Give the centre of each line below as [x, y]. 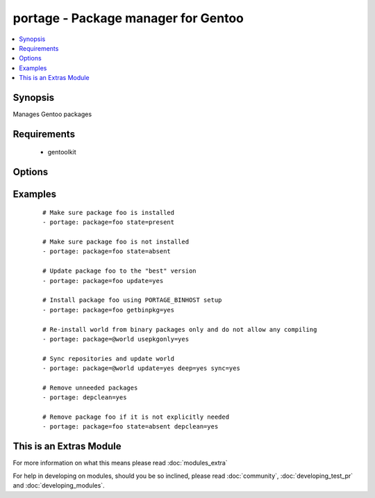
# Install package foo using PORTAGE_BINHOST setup [132, 300]
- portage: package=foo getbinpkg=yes [109, 310]
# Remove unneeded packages [90, 387]
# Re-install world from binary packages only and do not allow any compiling [180, 329]
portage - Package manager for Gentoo [128, 18]
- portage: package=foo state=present [109, 222]
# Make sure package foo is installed [109, 212]
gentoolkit [62, 152]
